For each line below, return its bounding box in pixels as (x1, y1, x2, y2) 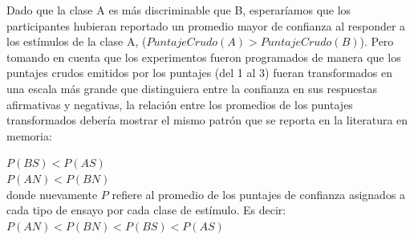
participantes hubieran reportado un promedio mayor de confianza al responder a (6, 17, 406, 34)
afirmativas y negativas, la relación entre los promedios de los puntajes (6, 96, 353, 112)
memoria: (6, 127, 52, 144)
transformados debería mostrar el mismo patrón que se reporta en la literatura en (6, 112, 408, 128)
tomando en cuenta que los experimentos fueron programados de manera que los (6, 48, 401, 65)
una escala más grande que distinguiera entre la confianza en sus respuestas (6, 79, 377, 96)
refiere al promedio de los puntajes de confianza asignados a (112, 185, 406, 202)
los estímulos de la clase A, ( (6, 33, 147, 50)
